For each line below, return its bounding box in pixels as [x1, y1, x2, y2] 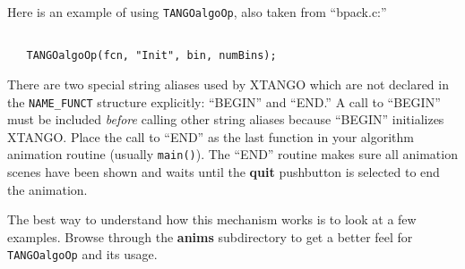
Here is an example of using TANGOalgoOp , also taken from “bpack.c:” [7, 3, 387, 21]
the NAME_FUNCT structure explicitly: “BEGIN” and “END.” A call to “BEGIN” [7, 92, 441, 111]
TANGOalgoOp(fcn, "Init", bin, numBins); [26, 49, 277, 63]
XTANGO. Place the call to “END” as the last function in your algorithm [7, 127, 414, 146]
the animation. [7, 180, 88, 198]
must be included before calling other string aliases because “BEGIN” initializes [7, 110, 444, 129]
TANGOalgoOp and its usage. [7, 245, 158, 264]
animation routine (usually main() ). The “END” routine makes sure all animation [7, 145, 458, 164]
